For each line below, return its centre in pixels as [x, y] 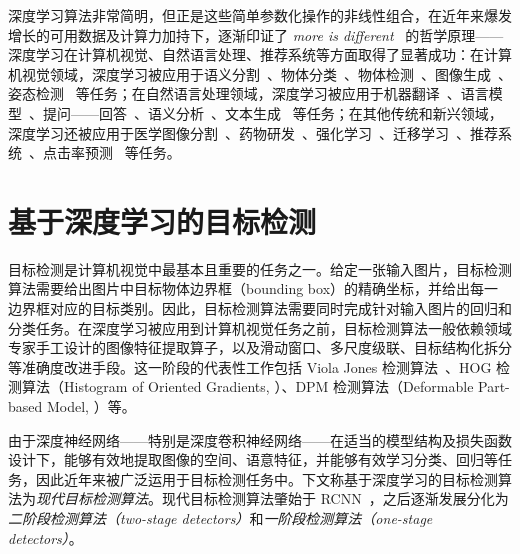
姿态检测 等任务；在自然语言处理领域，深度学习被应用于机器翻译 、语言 [248, 93]
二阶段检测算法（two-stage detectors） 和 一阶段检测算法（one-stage [220, 518]
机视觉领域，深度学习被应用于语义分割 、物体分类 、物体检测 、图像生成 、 [260, 73]
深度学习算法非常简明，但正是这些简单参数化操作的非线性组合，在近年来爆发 [260, 15]
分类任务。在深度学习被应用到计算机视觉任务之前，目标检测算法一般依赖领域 [260, 327]
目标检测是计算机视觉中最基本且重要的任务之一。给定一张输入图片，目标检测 [260, 268]
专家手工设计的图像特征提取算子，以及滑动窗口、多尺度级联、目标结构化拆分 [260, 347]
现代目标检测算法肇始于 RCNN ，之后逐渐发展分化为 [335, 498]
